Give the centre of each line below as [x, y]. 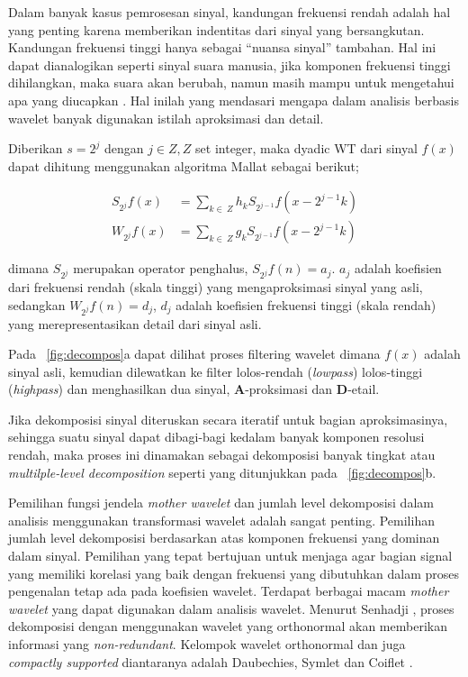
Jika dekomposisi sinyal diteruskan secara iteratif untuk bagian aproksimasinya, [228, 419]
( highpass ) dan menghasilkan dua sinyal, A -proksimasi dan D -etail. [194, 389]
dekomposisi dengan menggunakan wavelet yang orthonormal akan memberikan [228, 626]
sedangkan [37, 304]
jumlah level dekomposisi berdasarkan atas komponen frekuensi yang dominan [224, 538]
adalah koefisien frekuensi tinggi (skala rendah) [306, 304]
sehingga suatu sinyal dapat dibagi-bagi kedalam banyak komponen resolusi [216, 437]
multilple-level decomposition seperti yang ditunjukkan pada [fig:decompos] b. [222, 472]
